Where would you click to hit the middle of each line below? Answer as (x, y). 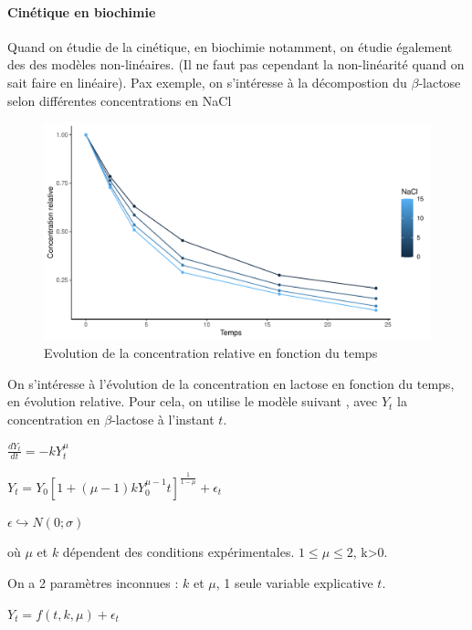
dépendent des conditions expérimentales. (178, 552)
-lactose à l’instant (163, 420)
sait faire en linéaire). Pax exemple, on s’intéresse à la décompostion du (207, 82)
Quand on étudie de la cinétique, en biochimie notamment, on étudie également (230, 46)
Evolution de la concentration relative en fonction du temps (211, 353)
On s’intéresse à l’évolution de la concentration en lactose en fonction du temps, (231, 383)
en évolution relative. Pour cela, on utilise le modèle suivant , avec (193, 401)
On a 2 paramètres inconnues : (93, 583)
